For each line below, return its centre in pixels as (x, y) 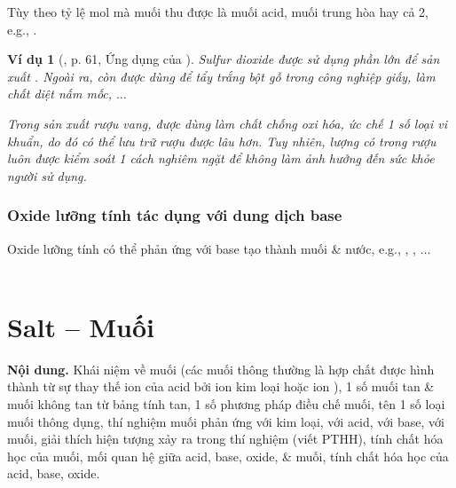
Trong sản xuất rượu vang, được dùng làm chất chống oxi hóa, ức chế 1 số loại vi (228, 123)
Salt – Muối (81, 326)
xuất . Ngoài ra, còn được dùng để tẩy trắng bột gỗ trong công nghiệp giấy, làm (221, 76)
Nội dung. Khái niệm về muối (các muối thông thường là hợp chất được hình (221, 369)
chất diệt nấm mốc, (60, 94)
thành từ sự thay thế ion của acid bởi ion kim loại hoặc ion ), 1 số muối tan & (221, 386)
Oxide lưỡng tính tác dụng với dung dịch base (175, 215)
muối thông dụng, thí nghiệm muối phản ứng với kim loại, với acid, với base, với (226, 421)
